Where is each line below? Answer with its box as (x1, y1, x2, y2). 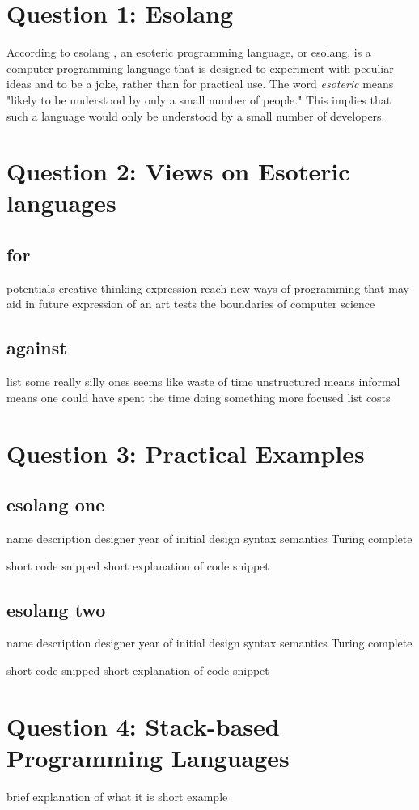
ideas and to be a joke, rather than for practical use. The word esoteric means (6, 75, 394, 92)
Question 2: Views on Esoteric (6, 155, 350, 188)
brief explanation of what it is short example (6, 787, 228, 804)
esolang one (6, 492, 105, 517)
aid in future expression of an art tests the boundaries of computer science (6, 295, 375, 312)
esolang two (6, 596, 106, 621)
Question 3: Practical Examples (6, 436, 365, 469)
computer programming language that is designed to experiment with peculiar (6, 59, 394, 76)
